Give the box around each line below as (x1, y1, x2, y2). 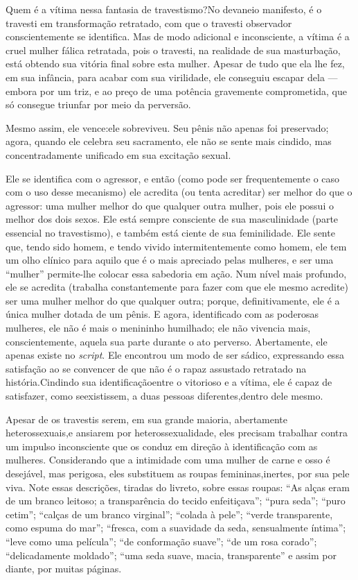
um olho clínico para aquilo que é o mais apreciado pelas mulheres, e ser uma (6, 253, 334, 267)
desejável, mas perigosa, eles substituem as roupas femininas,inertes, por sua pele (6, 466, 350, 480)
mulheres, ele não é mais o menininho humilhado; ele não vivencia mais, (6, 321, 311, 335)
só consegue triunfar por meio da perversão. (6, 97, 191, 112)
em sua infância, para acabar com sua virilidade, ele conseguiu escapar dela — (6, 69, 338, 84)
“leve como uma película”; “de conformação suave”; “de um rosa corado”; (6, 534, 317, 548)
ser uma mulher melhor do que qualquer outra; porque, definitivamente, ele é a (6, 293, 340, 307)
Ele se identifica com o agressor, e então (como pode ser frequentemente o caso (6, 171, 340, 185)
